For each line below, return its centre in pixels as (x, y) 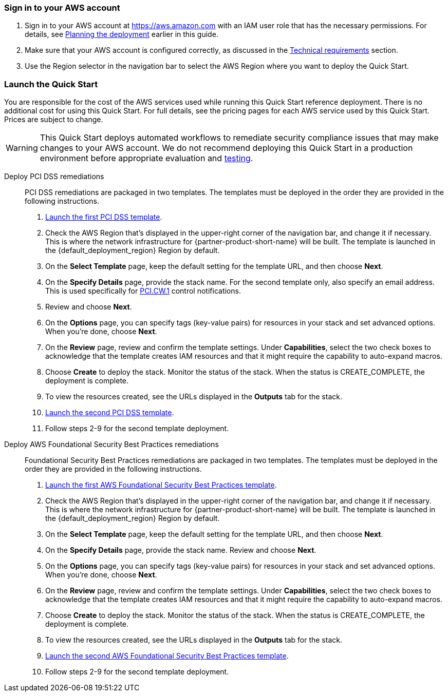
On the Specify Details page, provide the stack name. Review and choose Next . (181, 550)
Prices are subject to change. (54, 120)
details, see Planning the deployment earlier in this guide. (122, 34)
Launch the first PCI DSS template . (104, 217)
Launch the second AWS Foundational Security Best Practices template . (167, 656)
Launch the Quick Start (51, 84)
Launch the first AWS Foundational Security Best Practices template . (161, 485)
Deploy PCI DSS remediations (54, 177)
